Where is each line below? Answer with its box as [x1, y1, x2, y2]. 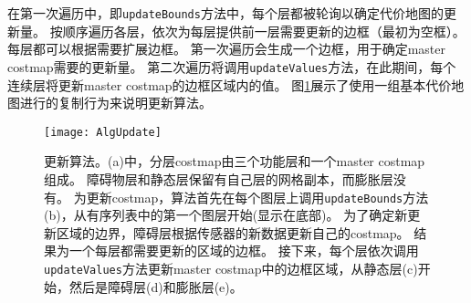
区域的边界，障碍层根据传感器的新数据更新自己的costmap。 [56, 223, 410, 242]
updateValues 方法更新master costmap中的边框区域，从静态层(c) [44, 258, 418, 277]
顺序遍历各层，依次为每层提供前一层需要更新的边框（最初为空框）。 [62, 21, 466, 40]
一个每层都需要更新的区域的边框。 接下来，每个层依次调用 [68, 241, 419, 260]
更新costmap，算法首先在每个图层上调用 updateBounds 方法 [86, 187, 429, 206]
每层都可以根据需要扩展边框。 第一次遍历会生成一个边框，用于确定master [7, 39, 445, 58]
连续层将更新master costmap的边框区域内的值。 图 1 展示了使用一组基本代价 [7, 75, 452, 94]
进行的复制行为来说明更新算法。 [19, 93, 212, 112]
